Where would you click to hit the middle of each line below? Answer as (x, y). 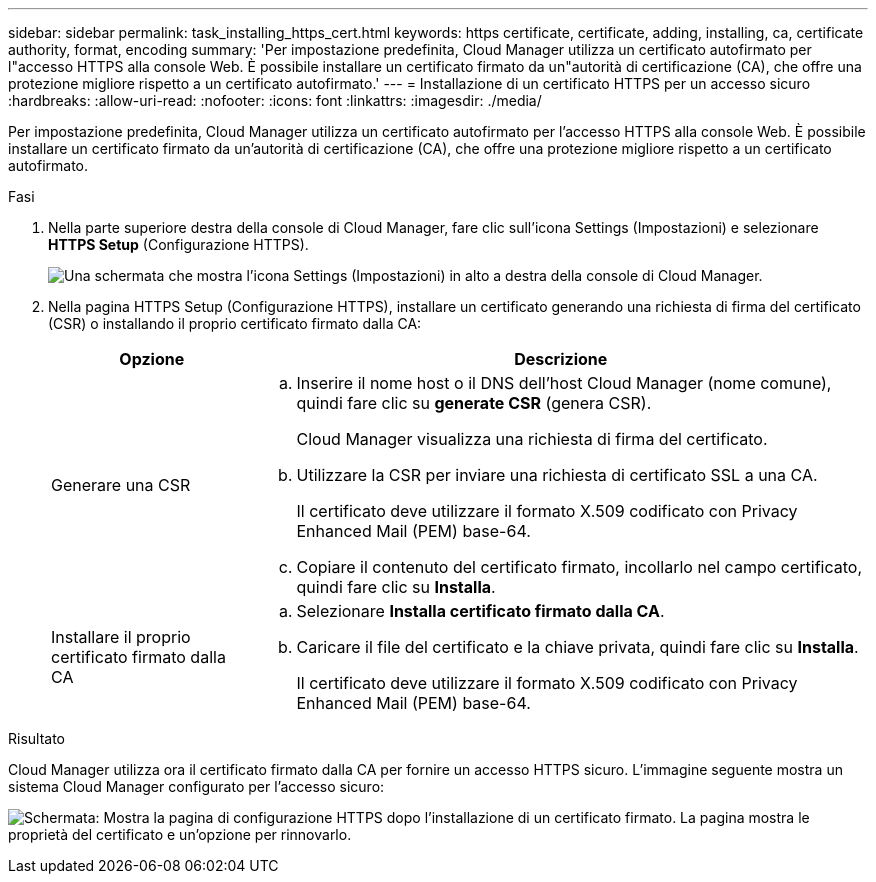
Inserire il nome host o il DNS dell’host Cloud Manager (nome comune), (564, 383)
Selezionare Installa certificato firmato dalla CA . (480, 611)
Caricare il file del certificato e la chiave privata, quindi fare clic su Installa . (577, 647)
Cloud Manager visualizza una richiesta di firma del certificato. (532, 439)
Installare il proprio (121, 637)
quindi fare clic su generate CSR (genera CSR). (474, 403)
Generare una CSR (121, 485)
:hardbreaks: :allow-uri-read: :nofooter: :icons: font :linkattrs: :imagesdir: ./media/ (275, 100)
